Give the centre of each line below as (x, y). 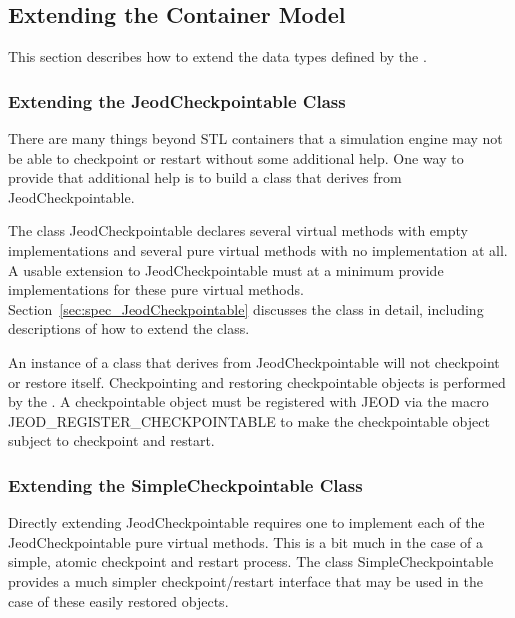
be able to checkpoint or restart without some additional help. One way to (236, 157)
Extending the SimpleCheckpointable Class (185, 484)
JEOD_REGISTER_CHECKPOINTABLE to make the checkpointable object (249, 420)
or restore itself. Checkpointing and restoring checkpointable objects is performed (257, 381)
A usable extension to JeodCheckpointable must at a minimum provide (226, 269)
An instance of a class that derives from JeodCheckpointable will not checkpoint (254, 361)
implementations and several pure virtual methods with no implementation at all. (258, 249)
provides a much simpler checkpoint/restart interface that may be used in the (245, 580)
